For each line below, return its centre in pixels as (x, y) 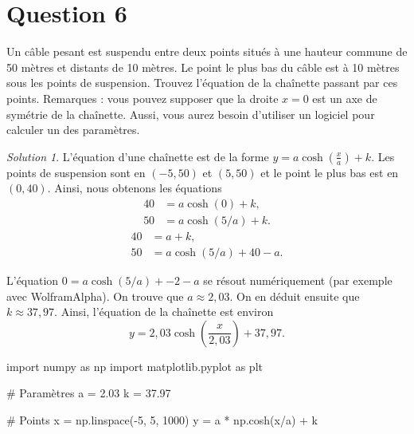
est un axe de (345, 98)
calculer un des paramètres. (73, 130)
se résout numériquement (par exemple (298, 280)
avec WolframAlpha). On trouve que (95, 296)
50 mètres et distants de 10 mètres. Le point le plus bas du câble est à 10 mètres (203, 67)
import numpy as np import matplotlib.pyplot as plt (135, 366)
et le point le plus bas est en (330, 172)
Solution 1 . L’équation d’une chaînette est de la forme (138, 156)
